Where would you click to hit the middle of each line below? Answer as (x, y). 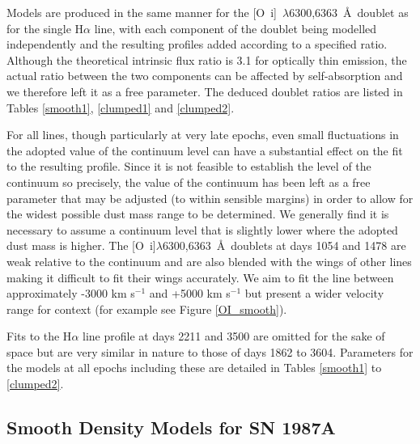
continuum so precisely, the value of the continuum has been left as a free (189, 182)
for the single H (45, 28)
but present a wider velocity (314, 293)
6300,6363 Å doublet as (349, 12)
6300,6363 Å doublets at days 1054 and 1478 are (284, 245)
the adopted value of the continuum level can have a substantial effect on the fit (205, 150)
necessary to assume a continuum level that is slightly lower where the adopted (202, 229)
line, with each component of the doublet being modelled (235, 28)
